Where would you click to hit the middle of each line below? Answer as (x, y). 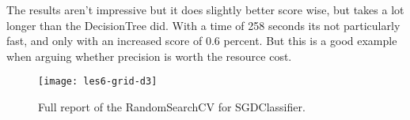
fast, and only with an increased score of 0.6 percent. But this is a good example (202, 41)
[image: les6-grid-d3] (98, 82)
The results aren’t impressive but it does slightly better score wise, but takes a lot (205, 9)
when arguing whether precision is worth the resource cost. (149, 56)
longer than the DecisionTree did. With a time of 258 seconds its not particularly (203, 25)
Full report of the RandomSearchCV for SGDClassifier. (172, 107)
